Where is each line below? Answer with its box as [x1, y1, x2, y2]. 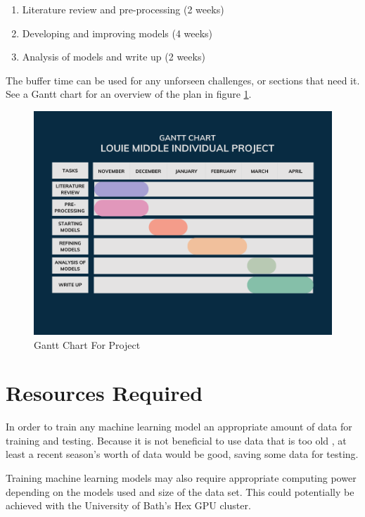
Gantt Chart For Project [34, 337, 141, 352]
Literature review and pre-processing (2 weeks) [22, 2, 224, 16]
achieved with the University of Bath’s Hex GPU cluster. [6, 498, 251, 513]
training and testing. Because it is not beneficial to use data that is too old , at [6, 433, 347, 447]
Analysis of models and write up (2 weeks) [22, 49, 205, 64]
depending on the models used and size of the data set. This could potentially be [6, 484, 354, 499]
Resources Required [6, 378, 203, 407]
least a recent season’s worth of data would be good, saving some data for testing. [6, 447, 359, 461]
